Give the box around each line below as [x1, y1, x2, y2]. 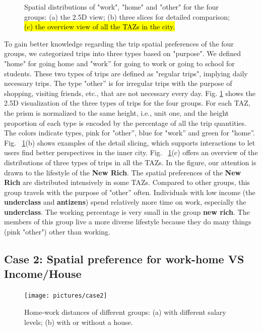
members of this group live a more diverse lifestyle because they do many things [4, 216, 251, 227]
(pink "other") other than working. [4, 226, 110, 237]
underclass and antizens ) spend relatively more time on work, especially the [4, 197, 246, 207]
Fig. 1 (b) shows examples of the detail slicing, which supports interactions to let [4, 137, 255, 148]
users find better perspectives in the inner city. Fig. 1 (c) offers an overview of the [4, 147, 258, 158]
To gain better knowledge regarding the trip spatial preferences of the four [4, 38, 234, 49]
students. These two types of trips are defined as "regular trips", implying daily [4, 68, 248, 78]
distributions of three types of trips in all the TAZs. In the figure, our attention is [4, 157, 256, 167]
